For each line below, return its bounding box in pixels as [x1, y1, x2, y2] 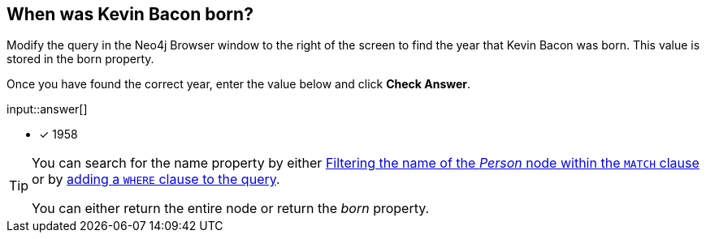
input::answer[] [6, 102, 88, 117]
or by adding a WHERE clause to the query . [32, 171, 280, 188]
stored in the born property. [6, 52, 154, 66]
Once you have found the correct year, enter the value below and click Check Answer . [6, 77, 471, 92]
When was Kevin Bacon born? [6, 4, 253, 24]
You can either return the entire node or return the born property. [32, 200, 430, 217]
